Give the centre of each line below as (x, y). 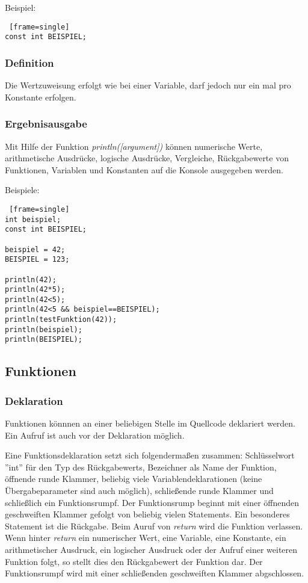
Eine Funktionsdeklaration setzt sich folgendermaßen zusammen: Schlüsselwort (150, 455)
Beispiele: (22, 190)
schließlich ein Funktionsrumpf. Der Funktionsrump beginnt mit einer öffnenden (152, 502)
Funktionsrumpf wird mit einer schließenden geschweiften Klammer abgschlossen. (155, 573)
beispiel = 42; (35, 249)
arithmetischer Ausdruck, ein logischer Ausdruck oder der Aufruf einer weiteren (151, 550)
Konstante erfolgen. (41, 97)
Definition (29, 62)
